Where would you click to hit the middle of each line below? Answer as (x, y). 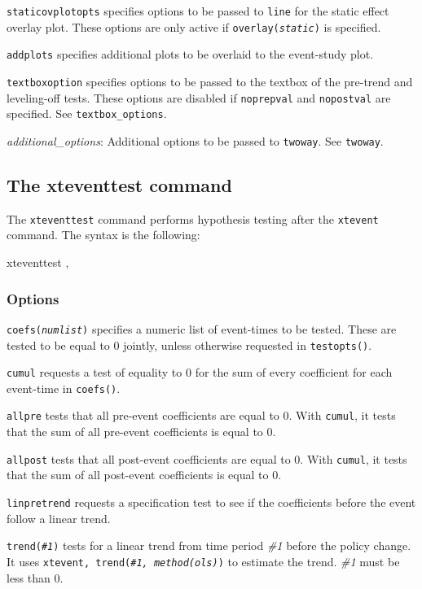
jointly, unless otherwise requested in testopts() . (248, 345)
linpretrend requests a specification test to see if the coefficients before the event (211, 502)
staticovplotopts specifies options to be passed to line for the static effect (198, 11)
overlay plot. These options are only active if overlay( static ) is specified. (194, 26)
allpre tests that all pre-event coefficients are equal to (143, 415)
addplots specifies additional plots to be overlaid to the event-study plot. (190, 54)
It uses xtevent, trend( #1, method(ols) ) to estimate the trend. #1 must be (203, 561)
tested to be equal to (58, 345)
